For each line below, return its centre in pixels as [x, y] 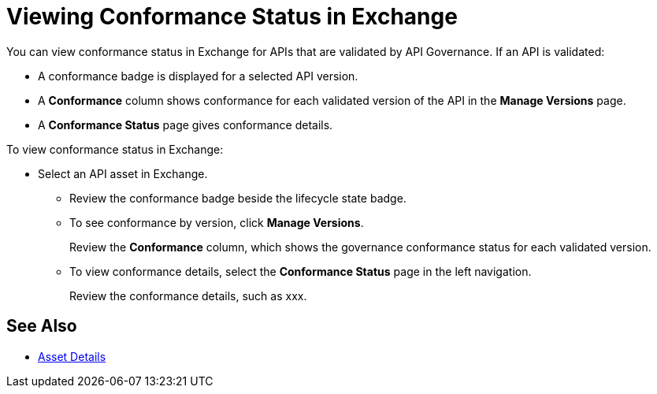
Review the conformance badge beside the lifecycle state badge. [238, 198]
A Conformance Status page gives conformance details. [186, 125]
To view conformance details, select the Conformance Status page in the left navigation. [301, 271]
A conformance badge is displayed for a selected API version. [198, 76]
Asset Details [72, 356]
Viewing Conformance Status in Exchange [232, 17]
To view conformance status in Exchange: [115, 149]
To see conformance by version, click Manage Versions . [217, 222]
